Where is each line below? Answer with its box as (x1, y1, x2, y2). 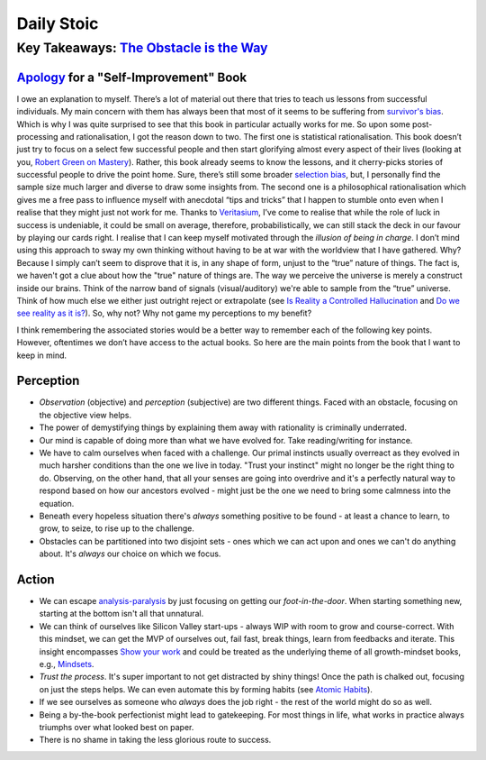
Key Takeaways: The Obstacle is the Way (16, 40, 269, 56)
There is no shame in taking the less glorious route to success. (39, 735, 272, 746)
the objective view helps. (39, 409, 132, 420)
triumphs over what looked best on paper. (39, 721, 194, 732)
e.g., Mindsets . (39, 658, 94, 669)
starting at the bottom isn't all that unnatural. (39, 609, 204, 619)
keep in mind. (16, 350, 67, 361)
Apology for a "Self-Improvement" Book (16, 69, 247, 85)
